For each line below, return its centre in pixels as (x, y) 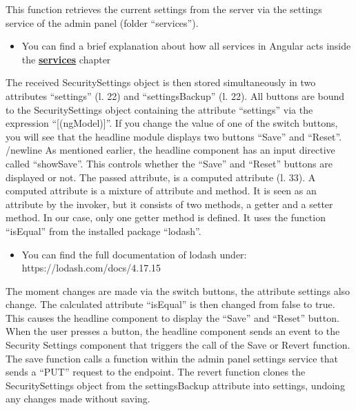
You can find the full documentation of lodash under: (134, 254)
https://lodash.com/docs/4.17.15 (91, 268)
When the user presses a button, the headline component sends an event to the (173, 331)
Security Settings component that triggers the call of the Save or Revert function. (178, 345)
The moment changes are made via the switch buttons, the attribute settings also (178, 290)
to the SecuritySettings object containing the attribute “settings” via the (159, 109)
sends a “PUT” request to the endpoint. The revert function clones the (156, 372)
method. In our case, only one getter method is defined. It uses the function (166, 217)
